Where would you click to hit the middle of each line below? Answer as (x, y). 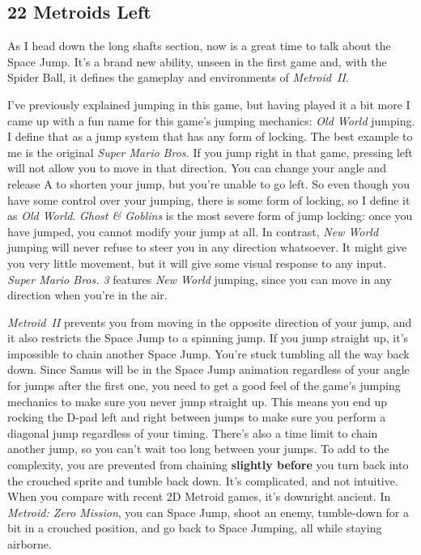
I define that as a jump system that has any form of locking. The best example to (210, 136)
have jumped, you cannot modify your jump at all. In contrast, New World (193, 231)
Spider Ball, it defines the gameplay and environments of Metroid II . (178, 77)
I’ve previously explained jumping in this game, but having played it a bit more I (209, 104)
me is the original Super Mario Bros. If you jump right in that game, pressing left (210, 152)
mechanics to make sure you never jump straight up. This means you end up (198, 401)
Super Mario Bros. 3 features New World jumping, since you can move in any (200, 279)
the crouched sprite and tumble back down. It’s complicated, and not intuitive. (203, 480)
